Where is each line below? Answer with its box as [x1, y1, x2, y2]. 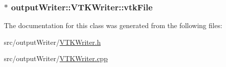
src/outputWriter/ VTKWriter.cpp [4, 53, 108, 64]
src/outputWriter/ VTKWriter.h [4, 36, 101, 47]
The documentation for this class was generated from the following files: [4, 20, 223, 31]
